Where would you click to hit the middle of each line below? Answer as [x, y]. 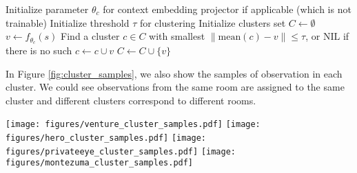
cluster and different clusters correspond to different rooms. [131, 100]
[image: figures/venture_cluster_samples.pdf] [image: [133, 125]
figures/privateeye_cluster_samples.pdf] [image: [121, 151]
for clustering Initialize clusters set [213, 22]
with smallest [177, 36]
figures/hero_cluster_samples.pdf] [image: [106, 138]
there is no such [39, 50]
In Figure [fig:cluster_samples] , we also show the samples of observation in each [174, 73]
